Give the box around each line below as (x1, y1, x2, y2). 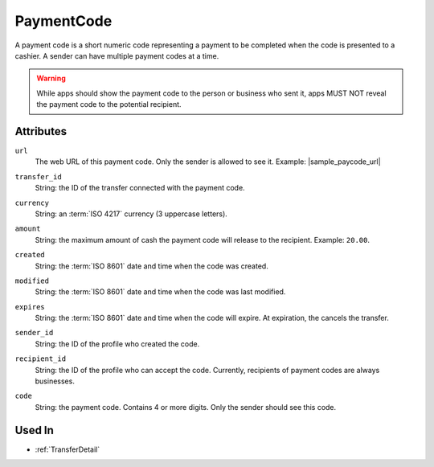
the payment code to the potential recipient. (36, 100, 182, 109)
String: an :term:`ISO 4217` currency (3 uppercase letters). (35, 209, 228, 219)
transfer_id (14, 172, 62, 181)
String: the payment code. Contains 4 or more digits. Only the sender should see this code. (35, 402, 337, 412)
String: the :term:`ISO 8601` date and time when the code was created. (35, 261, 268, 271)
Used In (14, 423, 54, 437)
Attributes (14, 125, 68, 138)
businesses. (35, 376, 76, 386)
